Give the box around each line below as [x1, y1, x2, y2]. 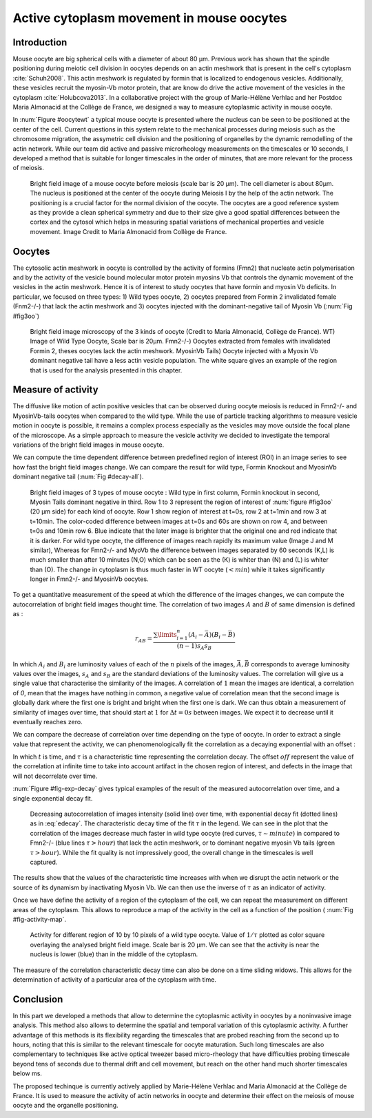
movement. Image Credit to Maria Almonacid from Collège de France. [30, 227, 227, 235]
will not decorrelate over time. [12, 772, 98, 780]
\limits [157, 631, 177, 639]
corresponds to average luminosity [251, 660, 351, 668]
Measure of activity [12, 384, 99, 396]
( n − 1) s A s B [176, 642, 212, 651]
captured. [30, 858, 58, 866]
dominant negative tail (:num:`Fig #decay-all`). [12, 472, 144, 481]
